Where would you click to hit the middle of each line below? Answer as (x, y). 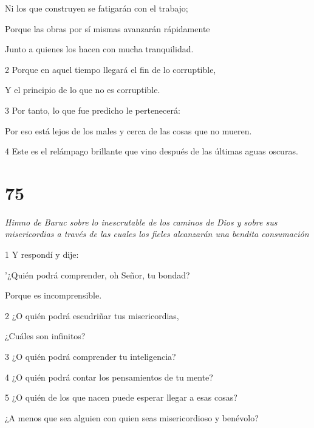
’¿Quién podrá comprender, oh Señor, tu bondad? (97, 274)
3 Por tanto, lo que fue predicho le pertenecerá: (93, 110)
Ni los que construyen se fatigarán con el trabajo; (97, 8)
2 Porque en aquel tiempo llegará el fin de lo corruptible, (111, 69)
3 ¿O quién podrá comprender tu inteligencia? (90, 357)
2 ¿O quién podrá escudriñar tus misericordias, (92, 315)
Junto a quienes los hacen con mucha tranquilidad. (99, 49)
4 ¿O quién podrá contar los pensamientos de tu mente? (109, 377)
